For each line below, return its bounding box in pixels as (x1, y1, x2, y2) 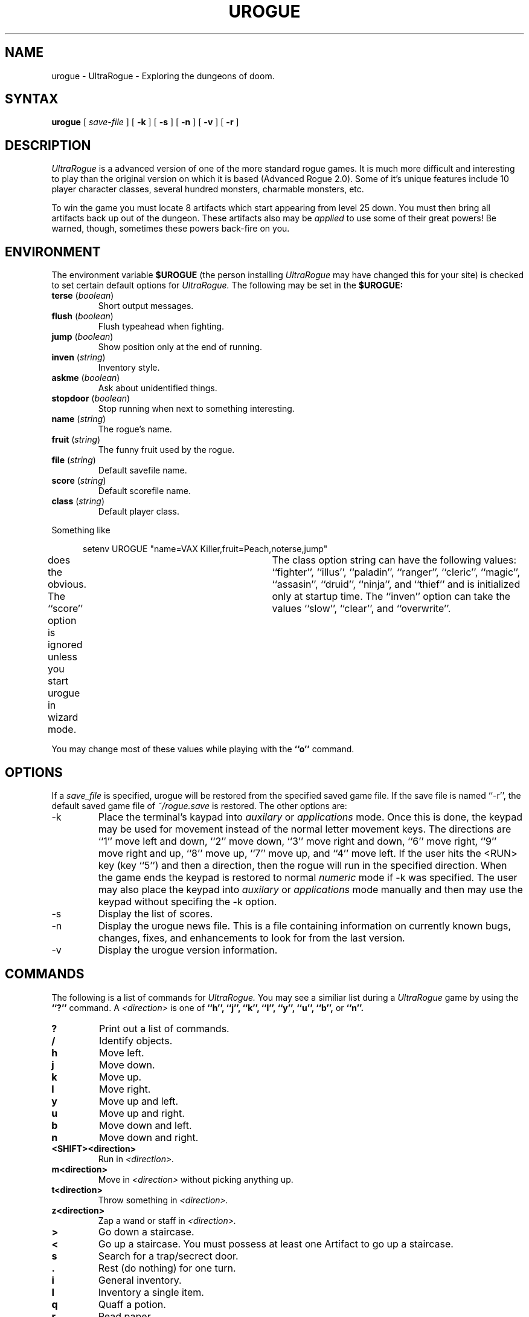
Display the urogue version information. (98, 943, 278, 956)
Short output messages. (98, 301, 194, 311)
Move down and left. (98, 1119, 192, 1131)
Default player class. (98, 506, 179, 517)
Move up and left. (98, 1094, 179, 1107)
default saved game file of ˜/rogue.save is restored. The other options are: (51, 800, 347, 811)
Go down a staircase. (98, 1225, 194, 1238)
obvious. (47, 578, 87, 591)
